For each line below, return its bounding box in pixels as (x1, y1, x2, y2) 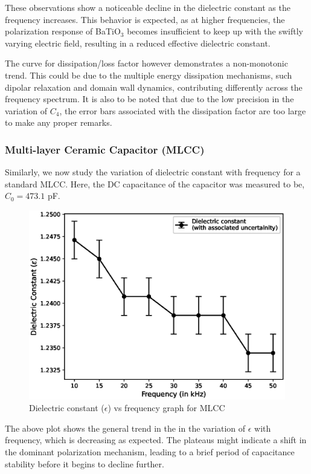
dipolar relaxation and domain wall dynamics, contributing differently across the (5, 80, 303, 93)
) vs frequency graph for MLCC (107, 401, 225, 414)
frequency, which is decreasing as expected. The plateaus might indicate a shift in (5, 433, 307, 446)
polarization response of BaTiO (5, 25, 121, 37)
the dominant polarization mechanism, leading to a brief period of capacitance (5, 445, 295, 458)
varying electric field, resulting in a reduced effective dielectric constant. (5, 36, 271, 49)
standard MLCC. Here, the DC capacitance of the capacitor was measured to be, (5, 177, 305, 190)
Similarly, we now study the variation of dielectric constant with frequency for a (5, 166, 301, 178)
